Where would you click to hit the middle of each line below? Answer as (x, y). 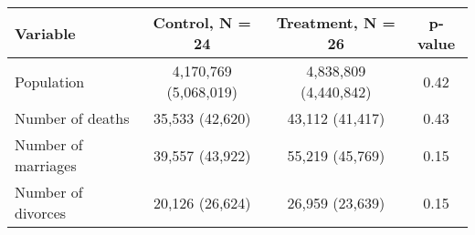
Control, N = (202, 22)
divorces (41, 213)
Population (50, 81)
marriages (46, 165)
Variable (45, 33)
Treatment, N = (336, 22)
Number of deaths (72, 118)
